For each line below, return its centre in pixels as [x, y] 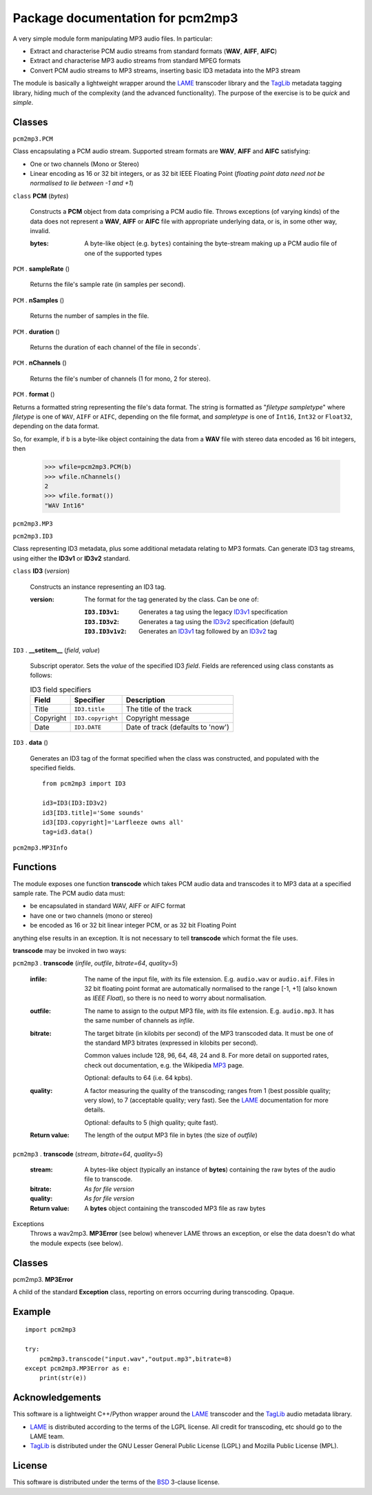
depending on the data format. [56, 426]
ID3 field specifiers [61, 690]
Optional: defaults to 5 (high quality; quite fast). [151, 1122]
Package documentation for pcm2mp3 [125, 18]
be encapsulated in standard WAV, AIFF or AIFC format [108, 906]
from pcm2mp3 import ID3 [84, 784]
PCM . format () [34, 394]
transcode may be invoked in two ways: [70, 950]
